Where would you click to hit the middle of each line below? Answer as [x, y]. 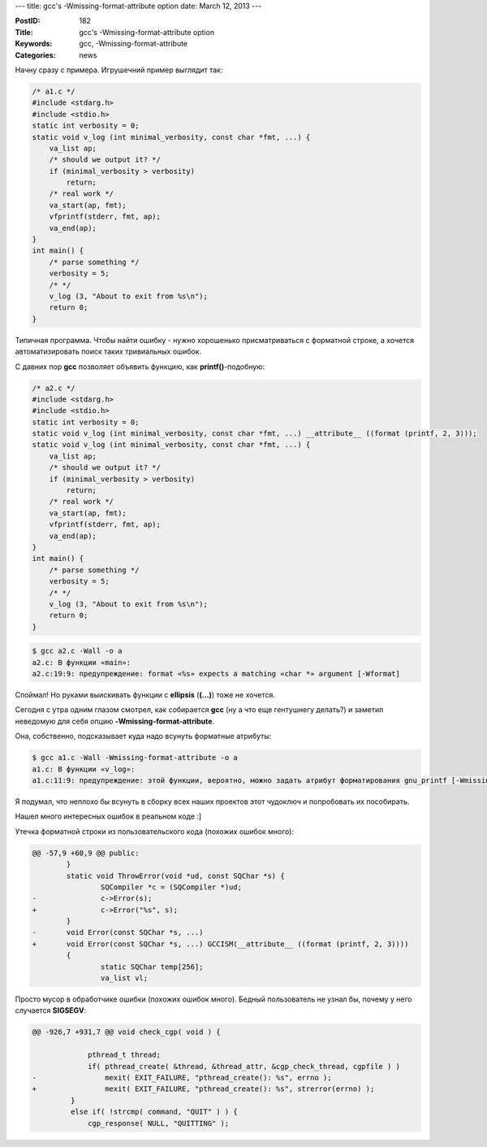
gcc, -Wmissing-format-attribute [134, 44]
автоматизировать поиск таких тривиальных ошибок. [108, 352]
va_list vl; [124, 978]
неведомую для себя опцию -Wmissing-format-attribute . [115, 721]
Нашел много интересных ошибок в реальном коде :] [108, 816]
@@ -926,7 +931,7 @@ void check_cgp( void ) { [126, 1032]
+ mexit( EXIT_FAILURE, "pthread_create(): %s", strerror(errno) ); [203, 1089]
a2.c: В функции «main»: [82, 662]
